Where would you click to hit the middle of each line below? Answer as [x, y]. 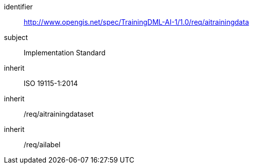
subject [16, 37]
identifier [18, 7]
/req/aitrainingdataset [59, 114]
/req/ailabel [42, 145]
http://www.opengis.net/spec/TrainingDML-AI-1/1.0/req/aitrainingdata [136, 22]
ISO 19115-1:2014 [51, 83]
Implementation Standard [65, 53]
